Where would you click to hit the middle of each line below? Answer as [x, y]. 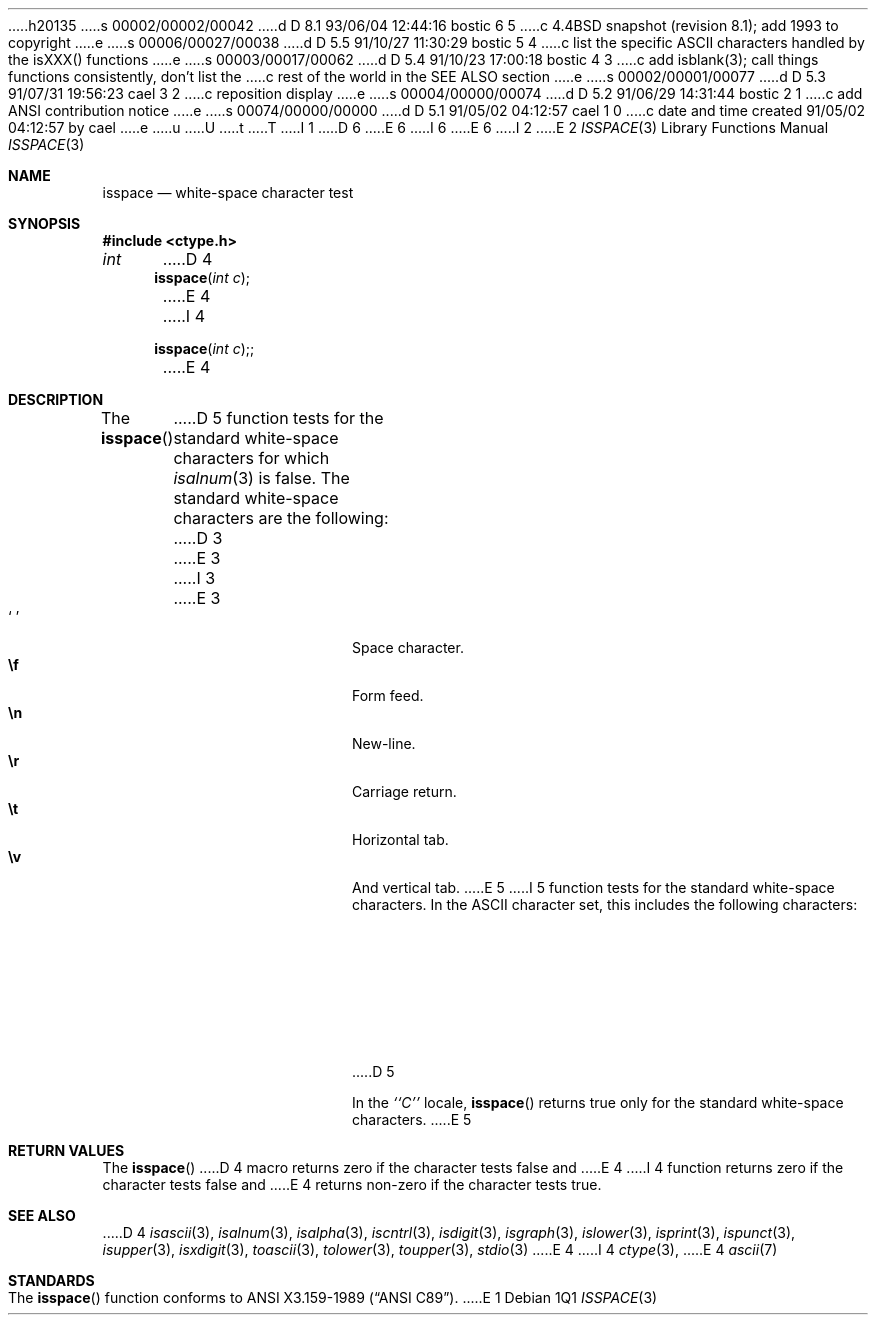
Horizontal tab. [400, 839]
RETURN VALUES [66, 1150]
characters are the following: [281, 518]
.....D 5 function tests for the [278, 418]
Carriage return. [404, 791]
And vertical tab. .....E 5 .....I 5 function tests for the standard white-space [593, 887]
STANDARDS [51, 1280]
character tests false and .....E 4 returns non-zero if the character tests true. [352, 1184]
